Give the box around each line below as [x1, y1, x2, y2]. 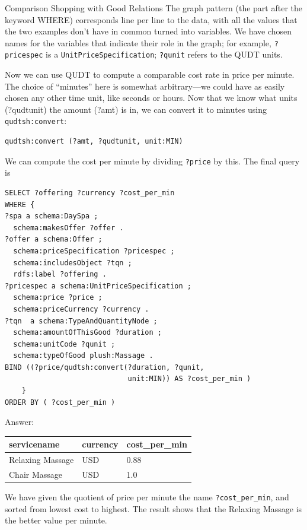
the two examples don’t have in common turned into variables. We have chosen [5, 25, 292, 37]
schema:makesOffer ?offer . [13, 223, 124, 232]
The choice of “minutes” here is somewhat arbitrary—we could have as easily [5, 80, 285, 92]
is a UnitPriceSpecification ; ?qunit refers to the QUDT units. [46, 48, 283, 61]
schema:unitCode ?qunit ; [13, 339, 116, 348]
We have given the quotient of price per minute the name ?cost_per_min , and [5, 491, 289, 503]
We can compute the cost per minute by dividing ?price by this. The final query [5, 154, 300, 167]
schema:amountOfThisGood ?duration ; [13, 328, 162, 337]
